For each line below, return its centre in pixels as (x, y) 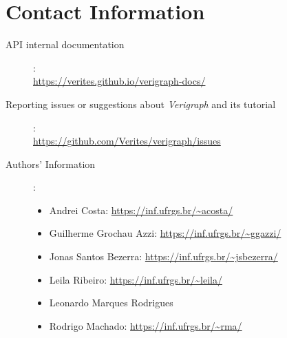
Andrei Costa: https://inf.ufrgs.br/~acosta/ (141, 210)
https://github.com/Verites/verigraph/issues (127, 141)
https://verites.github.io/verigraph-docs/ (119, 81)
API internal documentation (65, 44)
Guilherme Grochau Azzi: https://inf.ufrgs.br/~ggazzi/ (165, 233)
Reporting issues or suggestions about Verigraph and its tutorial (141, 104)
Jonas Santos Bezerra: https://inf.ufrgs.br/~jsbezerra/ (163, 256)
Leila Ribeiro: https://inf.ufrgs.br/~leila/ (136, 279)
